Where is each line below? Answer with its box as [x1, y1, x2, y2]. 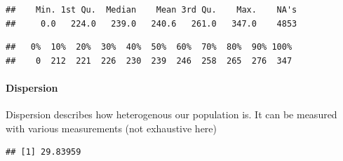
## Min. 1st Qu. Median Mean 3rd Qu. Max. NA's [6, 5, 297, 15]
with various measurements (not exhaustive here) [6, 120, 217, 135]
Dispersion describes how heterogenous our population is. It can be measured [6, 107, 337, 122]
